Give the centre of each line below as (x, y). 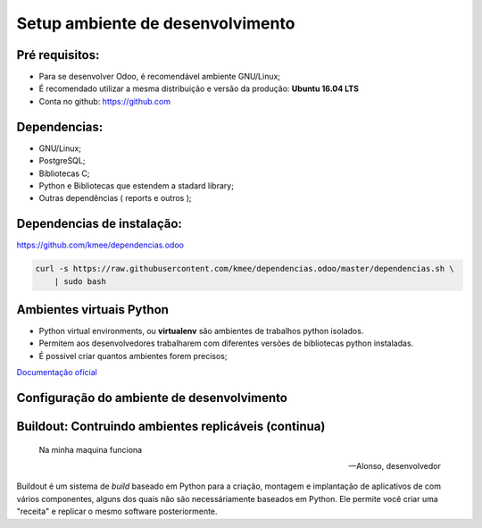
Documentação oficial (57, 373)
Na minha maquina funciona (91, 449)
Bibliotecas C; (64, 173)
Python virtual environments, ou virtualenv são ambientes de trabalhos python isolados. (201, 331)
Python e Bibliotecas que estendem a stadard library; (136, 185)
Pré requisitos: (58, 55)
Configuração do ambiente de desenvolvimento (152, 398)
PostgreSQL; (62, 161)
